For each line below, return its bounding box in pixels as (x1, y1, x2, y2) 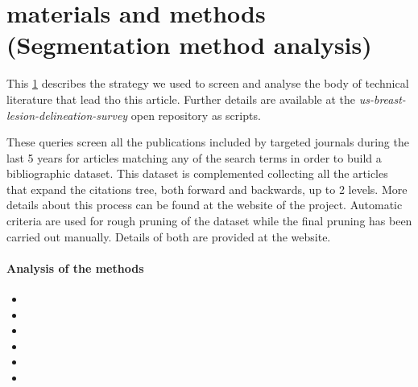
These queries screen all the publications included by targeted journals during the (6, 134, 409, 150)
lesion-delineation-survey (6, 106, 128, 123)
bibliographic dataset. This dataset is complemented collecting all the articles (6, 165, 388, 182)
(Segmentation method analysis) (6, 28, 372, 61)
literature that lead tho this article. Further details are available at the (6, 90, 356, 107)
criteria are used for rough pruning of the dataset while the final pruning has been (6, 212, 412, 229)
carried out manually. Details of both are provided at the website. (6, 228, 331, 245)
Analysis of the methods (6, 259, 144, 276)
